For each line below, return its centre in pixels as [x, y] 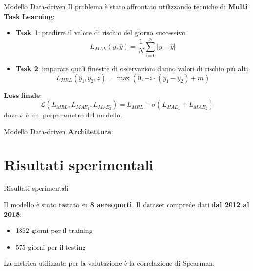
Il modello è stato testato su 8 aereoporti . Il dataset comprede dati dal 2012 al [126, 204]
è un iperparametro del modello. [74, 115]
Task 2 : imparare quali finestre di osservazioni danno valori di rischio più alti [132, 68]
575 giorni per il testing [51, 246]
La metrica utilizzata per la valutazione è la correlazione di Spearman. [109, 263]
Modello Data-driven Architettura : [59, 131]
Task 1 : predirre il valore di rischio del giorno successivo [100, 32]
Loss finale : [23, 95]
